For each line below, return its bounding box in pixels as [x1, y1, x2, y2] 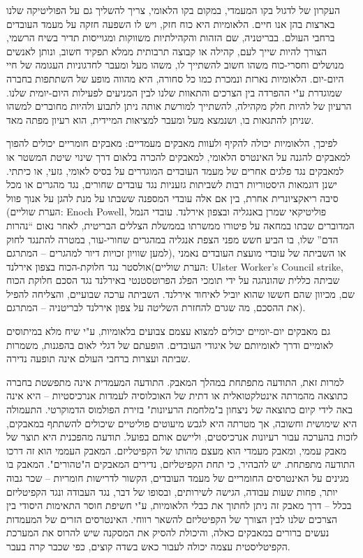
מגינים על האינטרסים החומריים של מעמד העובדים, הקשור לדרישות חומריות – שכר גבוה [6, 471, 349, 485]
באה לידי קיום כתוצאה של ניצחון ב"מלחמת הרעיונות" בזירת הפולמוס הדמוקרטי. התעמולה [6, 402, 353, 417]
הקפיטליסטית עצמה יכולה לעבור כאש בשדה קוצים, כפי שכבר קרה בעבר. [6, 538, 290, 553]
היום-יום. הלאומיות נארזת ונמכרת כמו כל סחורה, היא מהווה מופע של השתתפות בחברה [6, 71, 344, 85]
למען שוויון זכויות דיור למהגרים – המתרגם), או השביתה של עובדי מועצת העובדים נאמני [6, 245, 346, 260]
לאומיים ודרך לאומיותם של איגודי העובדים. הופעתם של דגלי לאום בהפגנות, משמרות [6, 337, 334, 352]
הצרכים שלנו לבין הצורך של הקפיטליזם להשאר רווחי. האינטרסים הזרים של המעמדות [6, 511, 338, 526]
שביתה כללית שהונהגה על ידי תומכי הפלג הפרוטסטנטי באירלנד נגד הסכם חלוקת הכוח [6, 273, 340, 287]
